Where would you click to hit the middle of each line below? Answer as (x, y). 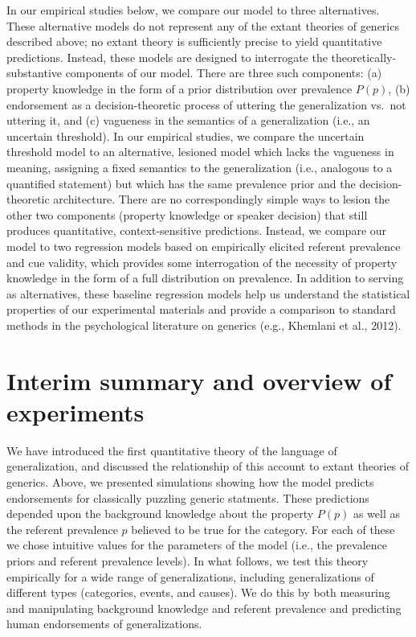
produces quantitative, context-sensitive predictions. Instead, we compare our (197, 230)
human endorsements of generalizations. (104, 624)
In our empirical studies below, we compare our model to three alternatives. (193, 10)
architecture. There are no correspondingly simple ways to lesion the (222, 199)
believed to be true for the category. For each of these (263, 529)
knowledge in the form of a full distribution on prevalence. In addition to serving (205, 278)
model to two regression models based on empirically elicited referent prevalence (204, 246)
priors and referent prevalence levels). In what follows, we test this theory (188, 560)
